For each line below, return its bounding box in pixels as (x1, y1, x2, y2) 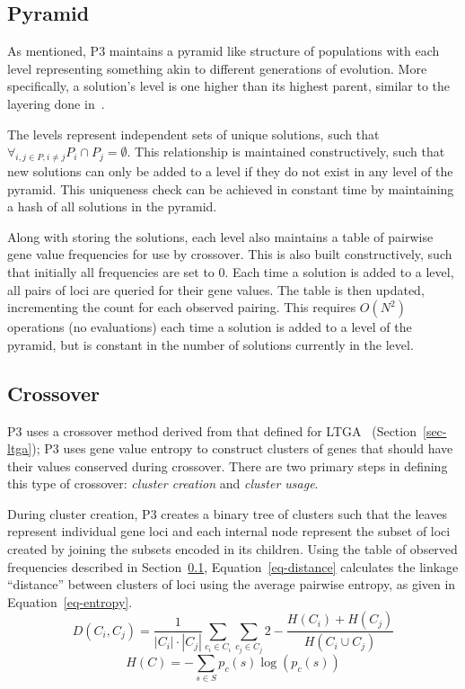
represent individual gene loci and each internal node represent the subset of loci (7, 522, 451, 541)
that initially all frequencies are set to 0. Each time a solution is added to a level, (7, 262, 454, 281)
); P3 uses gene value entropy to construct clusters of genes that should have (31, 439, 453, 458)
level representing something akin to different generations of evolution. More (7, 58, 427, 77)
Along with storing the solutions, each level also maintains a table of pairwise (7, 227, 434, 246)
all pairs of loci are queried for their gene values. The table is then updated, (7, 280, 425, 299)
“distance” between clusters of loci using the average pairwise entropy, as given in (7, 575, 456, 594)
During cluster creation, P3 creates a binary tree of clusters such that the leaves (7, 504, 447, 523)
